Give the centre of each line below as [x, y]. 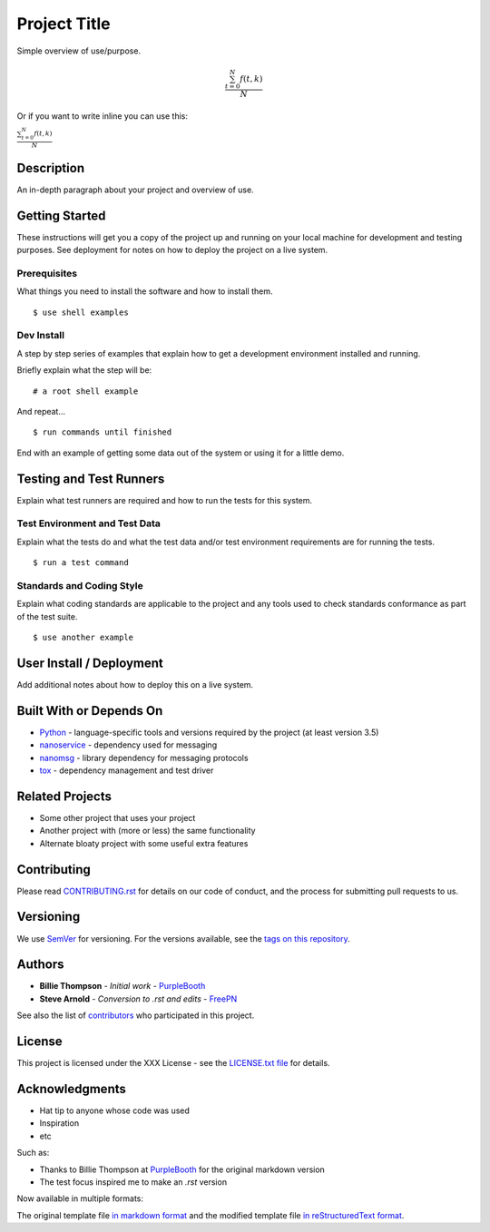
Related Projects [64, 796]
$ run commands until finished [103, 432]
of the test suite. [47, 616]
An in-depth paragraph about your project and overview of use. [135, 190]
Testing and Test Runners [91, 479]
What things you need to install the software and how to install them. [145, 291]
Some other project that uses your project [118, 817]
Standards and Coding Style [80, 585]
